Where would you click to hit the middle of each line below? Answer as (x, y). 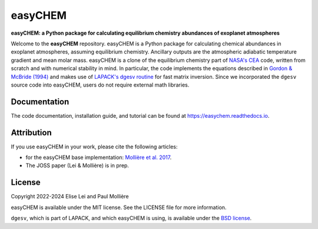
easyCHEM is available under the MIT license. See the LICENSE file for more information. (119, 207)
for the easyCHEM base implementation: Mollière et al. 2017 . (99, 157)
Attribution (32, 132)
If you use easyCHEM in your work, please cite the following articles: (94, 147)
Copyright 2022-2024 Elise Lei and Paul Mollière (70, 197)
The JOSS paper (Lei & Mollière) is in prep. (77, 165)
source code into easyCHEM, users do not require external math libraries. (100, 85)
